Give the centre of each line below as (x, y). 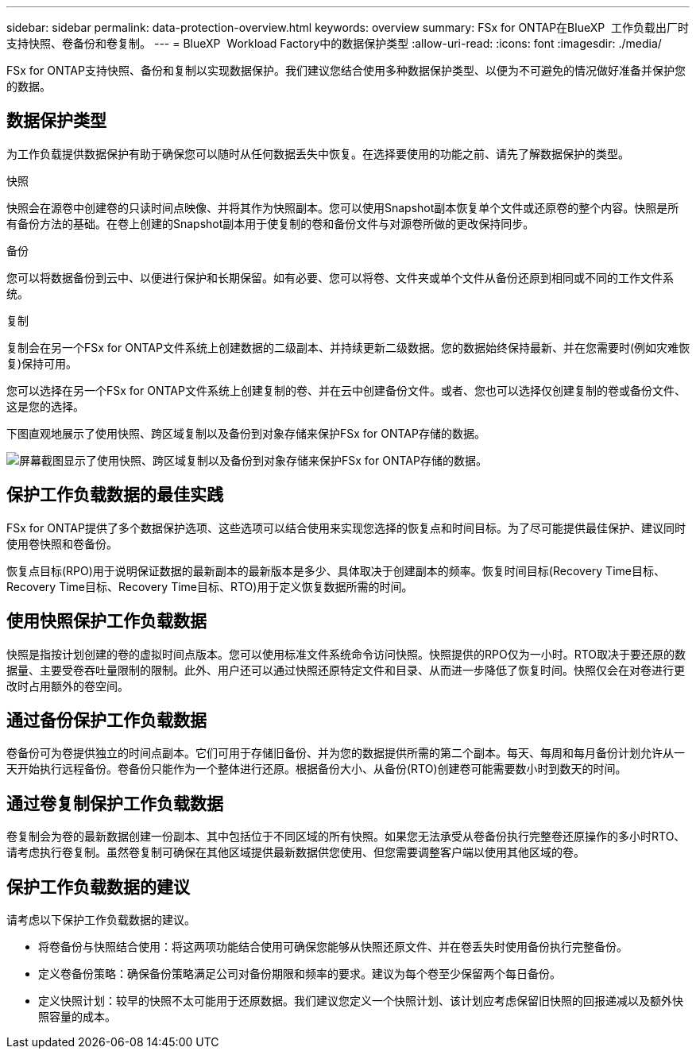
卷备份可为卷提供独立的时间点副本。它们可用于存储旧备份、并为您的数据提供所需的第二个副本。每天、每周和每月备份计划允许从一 (346, 753)
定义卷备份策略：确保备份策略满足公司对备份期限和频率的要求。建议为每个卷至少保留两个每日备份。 (300, 974)
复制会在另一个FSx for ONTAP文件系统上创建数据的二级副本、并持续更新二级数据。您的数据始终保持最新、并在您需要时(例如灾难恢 (348, 347)
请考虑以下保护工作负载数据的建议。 (101, 920)
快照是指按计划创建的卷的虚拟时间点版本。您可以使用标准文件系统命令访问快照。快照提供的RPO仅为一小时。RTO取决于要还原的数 (346, 654)
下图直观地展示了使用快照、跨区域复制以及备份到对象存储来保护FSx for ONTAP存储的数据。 (246, 433)
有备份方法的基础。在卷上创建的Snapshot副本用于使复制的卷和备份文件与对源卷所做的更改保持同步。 (271, 223)
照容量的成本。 (77, 1017)
